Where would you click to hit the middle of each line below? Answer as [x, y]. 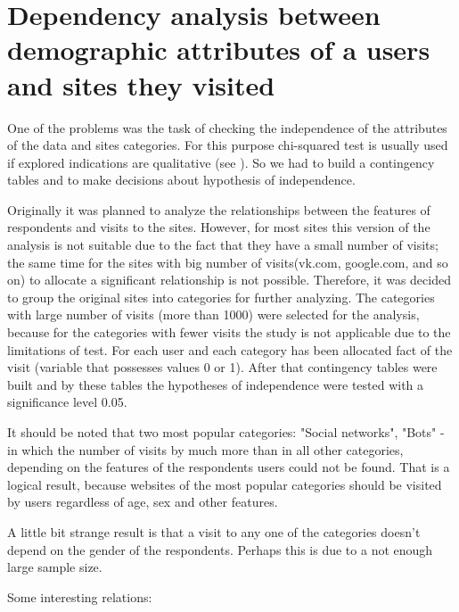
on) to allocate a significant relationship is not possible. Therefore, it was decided [229, 280]
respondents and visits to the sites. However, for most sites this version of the [219, 227]
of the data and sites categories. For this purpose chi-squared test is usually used [228, 145]
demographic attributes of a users [219, 50]
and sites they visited [141, 84]
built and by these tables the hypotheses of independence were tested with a [216, 384]
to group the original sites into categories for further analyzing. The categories [221, 297]
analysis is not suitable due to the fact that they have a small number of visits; [223, 245]
